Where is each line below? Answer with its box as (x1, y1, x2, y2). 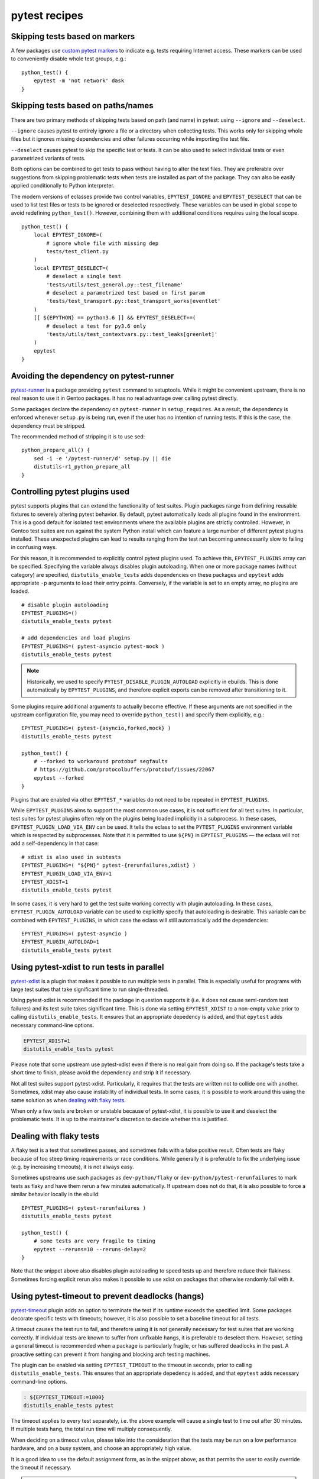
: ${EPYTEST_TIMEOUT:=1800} (23, 1394, 105, 1400)
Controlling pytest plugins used (11, 487, 130, 497)
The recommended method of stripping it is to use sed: (11, 432, 145, 440)
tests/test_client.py (46, 248, 109, 254)
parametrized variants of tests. (11, 154, 86, 162)
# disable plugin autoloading (21, 601, 109, 608)
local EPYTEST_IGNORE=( (33, 231, 103, 238)
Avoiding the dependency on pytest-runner (11, 370, 174, 381)
